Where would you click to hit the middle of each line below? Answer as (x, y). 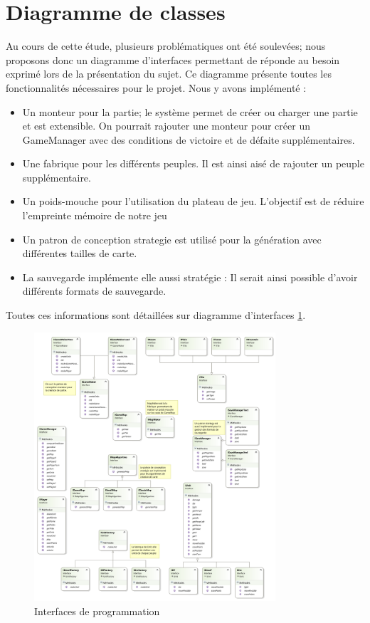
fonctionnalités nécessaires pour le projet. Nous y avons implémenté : (156, 87)
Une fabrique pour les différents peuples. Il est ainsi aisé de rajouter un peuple (193, 163)
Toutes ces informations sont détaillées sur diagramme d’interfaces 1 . (156, 315)
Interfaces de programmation (97, 611)
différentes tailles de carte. (80, 253)
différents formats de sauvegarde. (94, 291)
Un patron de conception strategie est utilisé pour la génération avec (172, 239)
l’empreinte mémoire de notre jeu (95, 215)
